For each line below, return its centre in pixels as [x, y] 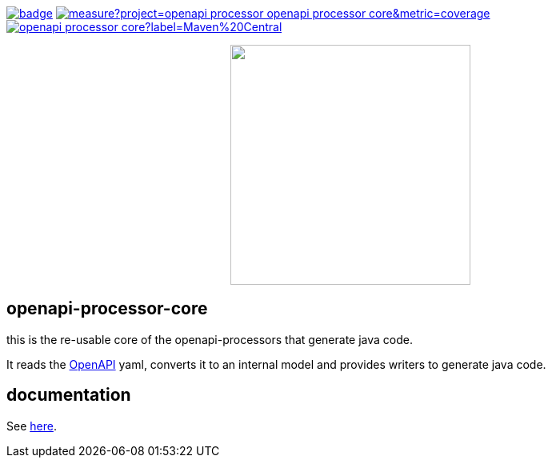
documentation [69, 395]
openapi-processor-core [107, 309]
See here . [32, 426]
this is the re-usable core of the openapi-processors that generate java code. [210, 339]
